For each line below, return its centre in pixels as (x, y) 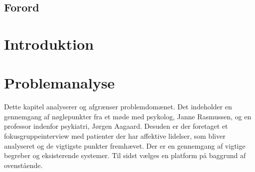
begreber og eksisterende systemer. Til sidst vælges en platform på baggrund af (125, 155)
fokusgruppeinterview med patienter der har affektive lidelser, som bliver (115, 136)
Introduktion (49, 43)
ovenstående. (23, 165)
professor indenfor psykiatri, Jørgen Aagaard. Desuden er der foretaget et (116, 126)
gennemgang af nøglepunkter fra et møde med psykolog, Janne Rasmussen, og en (128, 116)
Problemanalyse (60, 83)
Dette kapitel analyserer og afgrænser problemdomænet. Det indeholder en (118, 107)
